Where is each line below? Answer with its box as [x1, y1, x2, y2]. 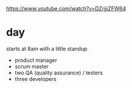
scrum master [14, 63, 49, 70]
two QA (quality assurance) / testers [14, 69, 103, 76]
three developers [14, 75, 57, 82]
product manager [14, 56, 57, 64]
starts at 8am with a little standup [6, 45, 88, 52]
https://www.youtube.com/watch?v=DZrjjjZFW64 [6, 5, 126, 12]
